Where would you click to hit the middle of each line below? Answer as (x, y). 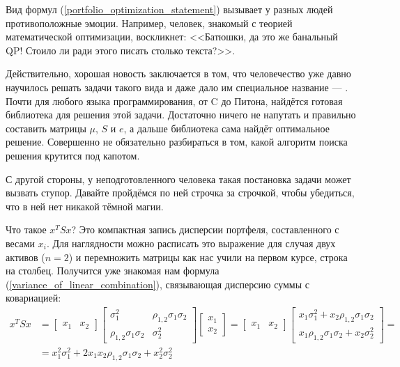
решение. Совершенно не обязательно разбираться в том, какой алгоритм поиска (177, 142)
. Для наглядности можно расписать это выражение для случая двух (191, 243)
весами (21, 243)
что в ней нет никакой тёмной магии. (85, 206)
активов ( (25, 257)
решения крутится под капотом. (73, 155)
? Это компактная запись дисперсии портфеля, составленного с (205, 229)
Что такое (26, 229)
